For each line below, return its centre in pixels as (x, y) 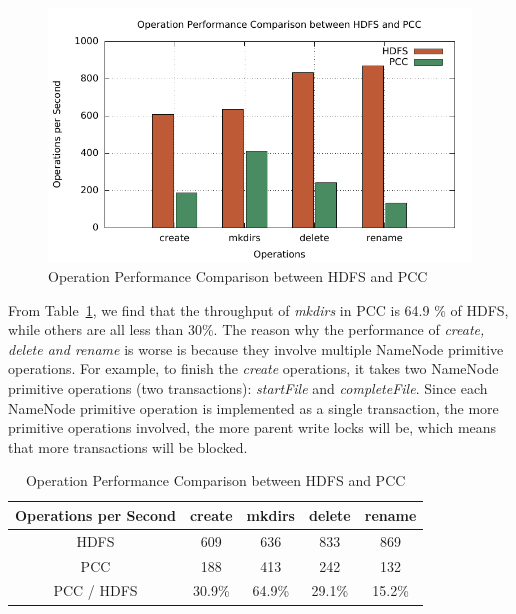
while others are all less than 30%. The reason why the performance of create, (246, 329)
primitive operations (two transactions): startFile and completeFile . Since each (248, 387)
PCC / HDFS (95, 590)
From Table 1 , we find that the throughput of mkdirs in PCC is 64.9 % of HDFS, (258, 309)
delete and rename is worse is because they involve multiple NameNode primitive (256, 348)
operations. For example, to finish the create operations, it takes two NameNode (253, 368)
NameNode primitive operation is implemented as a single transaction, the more (253, 407)
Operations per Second (95, 514)
